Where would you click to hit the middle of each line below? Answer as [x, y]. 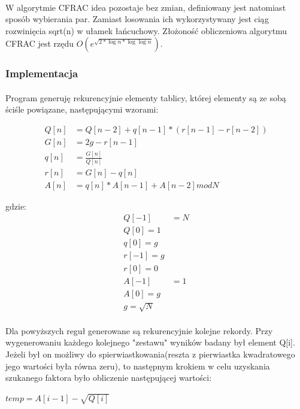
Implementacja [42, 73]
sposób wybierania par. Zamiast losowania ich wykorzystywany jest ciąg [137, 19]
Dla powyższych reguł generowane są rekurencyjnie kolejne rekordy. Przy [139, 330]
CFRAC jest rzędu [40, 43]
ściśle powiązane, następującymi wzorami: [82, 109]
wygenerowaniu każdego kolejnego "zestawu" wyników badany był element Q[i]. [150, 342]
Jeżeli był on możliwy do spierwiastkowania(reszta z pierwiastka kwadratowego [150, 354]
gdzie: [16, 206]
